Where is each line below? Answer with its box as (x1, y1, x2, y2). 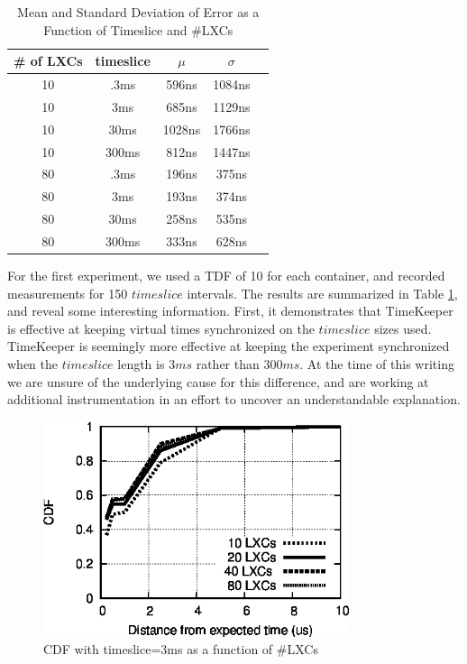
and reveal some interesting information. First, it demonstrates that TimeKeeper (7, 301, 453, 320)
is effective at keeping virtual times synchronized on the (7, 318, 315, 337)
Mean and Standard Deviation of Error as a (17, 3, 260, 21)
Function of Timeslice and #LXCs (43, 20, 233, 39)
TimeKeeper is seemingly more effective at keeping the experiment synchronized (7, 337, 450, 355)
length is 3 (117, 355, 176, 373)
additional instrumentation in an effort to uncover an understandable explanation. (7, 390, 461, 409)
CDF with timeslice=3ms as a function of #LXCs (43, 640, 318, 659)
